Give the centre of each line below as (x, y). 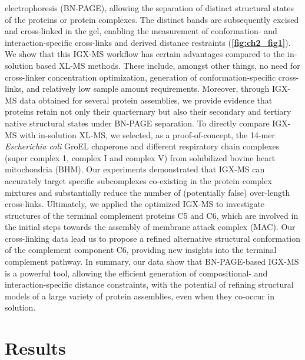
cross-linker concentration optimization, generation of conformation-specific (140, 77)
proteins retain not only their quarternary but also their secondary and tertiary (148, 111)
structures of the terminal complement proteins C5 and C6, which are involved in (152, 215)
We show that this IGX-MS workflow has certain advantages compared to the (145, 54)
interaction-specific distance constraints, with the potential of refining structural (149, 284)
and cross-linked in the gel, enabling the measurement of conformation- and (141, 31)
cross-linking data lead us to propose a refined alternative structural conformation (152, 238)
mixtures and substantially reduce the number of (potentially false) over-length (147, 192)
